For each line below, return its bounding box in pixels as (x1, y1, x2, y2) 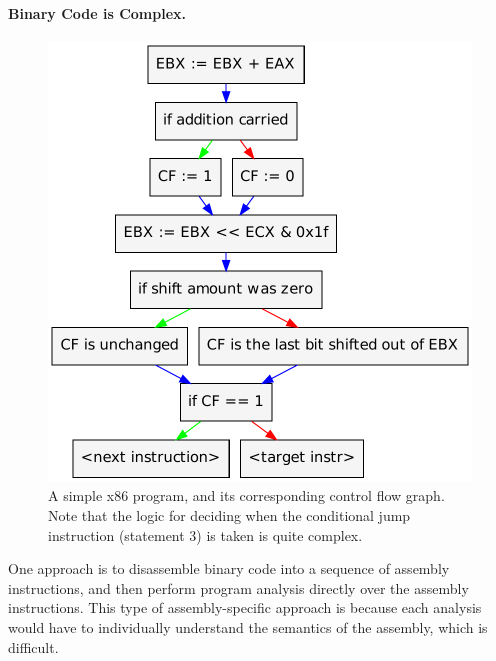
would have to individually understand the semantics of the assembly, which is (8, 616, 488, 637)
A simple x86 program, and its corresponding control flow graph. (48, 485, 445, 506)
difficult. (8, 636, 59, 657)
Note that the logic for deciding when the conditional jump (48, 504, 411, 525)
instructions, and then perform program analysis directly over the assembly (8, 577, 469, 598)
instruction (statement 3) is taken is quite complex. (48, 524, 363, 545)
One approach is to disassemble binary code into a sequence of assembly (8, 558, 450, 579)
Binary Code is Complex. (8, 2, 187, 23)
